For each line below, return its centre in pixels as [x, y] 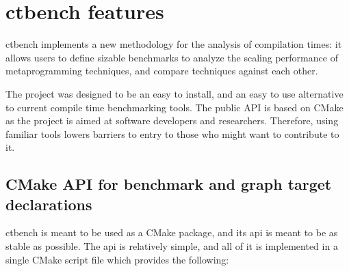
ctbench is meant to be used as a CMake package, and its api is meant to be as [172, 232]
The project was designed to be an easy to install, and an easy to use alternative [174, 93]
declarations [49, 204]
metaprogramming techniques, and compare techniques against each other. [162, 71]
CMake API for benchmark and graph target [169, 184]
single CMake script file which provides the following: [117, 259]
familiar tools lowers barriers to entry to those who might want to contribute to [172, 133]
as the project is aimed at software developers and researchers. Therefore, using [172, 120]
